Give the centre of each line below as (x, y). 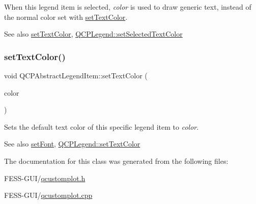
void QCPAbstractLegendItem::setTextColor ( (76, 75)
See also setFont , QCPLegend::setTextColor (72, 144)
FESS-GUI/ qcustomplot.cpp (48, 195)
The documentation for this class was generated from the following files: (116, 161)
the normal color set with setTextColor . (66, 17)
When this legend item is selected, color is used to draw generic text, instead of (128, 7)
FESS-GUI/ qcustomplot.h (45, 178)
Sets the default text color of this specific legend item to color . (102, 126)
